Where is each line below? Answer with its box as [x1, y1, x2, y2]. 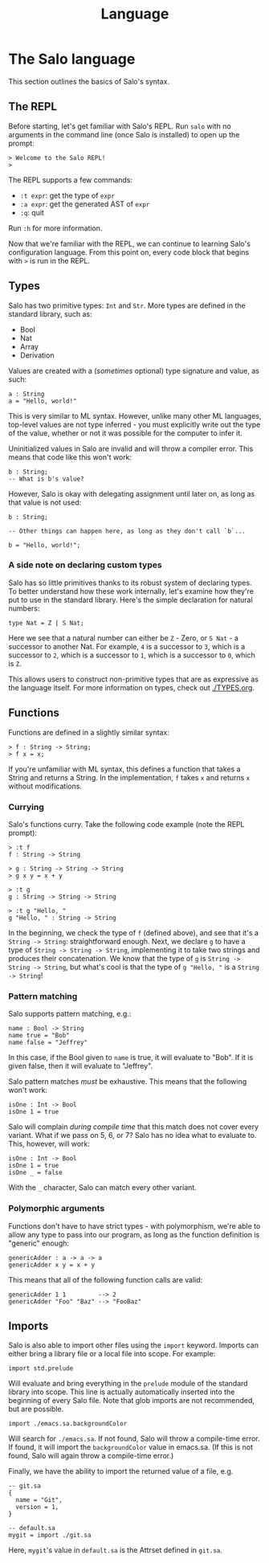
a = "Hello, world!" [8, 397, 78, 405]
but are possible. [8, 1404, 64, 1414]
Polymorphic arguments [8, 1203, 105, 1214]
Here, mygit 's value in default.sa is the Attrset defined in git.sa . [8, 1545, 223, 1555]
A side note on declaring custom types [8, 559, 162, 571]
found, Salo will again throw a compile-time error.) [8, 1451, 174, 1461]
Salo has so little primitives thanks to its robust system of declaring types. [8, 578, 252, 587]
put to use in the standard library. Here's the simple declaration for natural [8, 595, 253, 604]
